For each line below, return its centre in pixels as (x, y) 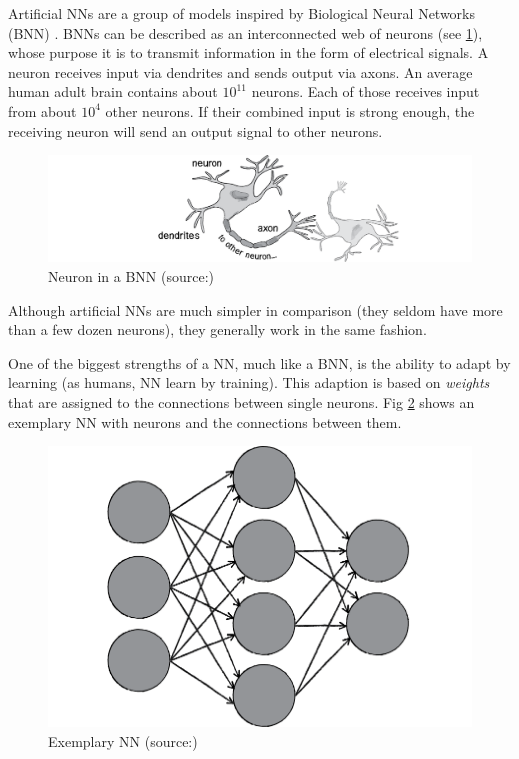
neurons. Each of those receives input (365, 91)
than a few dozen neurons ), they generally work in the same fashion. (217, 329)
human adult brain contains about (113, 91)
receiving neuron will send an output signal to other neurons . (195, 130)
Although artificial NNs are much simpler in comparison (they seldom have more (255, 309)
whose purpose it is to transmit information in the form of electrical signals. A (248, 52)
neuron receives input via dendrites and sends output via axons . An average (240, 71)
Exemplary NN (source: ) (123, 740)
